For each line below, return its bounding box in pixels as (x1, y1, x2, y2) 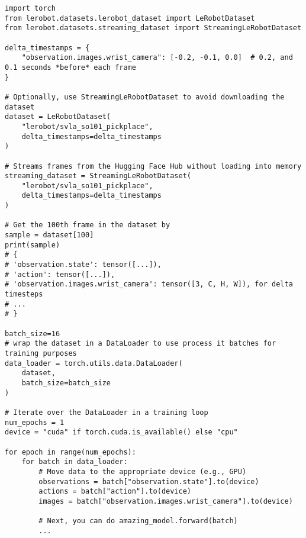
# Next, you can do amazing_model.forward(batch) (38, 517, 238, 526)
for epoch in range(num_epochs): (5, 447, 136, 456)
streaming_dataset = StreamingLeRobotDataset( (5, 172, 191, 181)
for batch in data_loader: (21, 458, 128, 466)
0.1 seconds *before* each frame (5, 63, 136, 72)
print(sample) (5, 240, 60, 249)
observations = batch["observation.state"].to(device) (38, 477, 259, 486)
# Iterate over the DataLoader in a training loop (5, 408, 208, 417)
